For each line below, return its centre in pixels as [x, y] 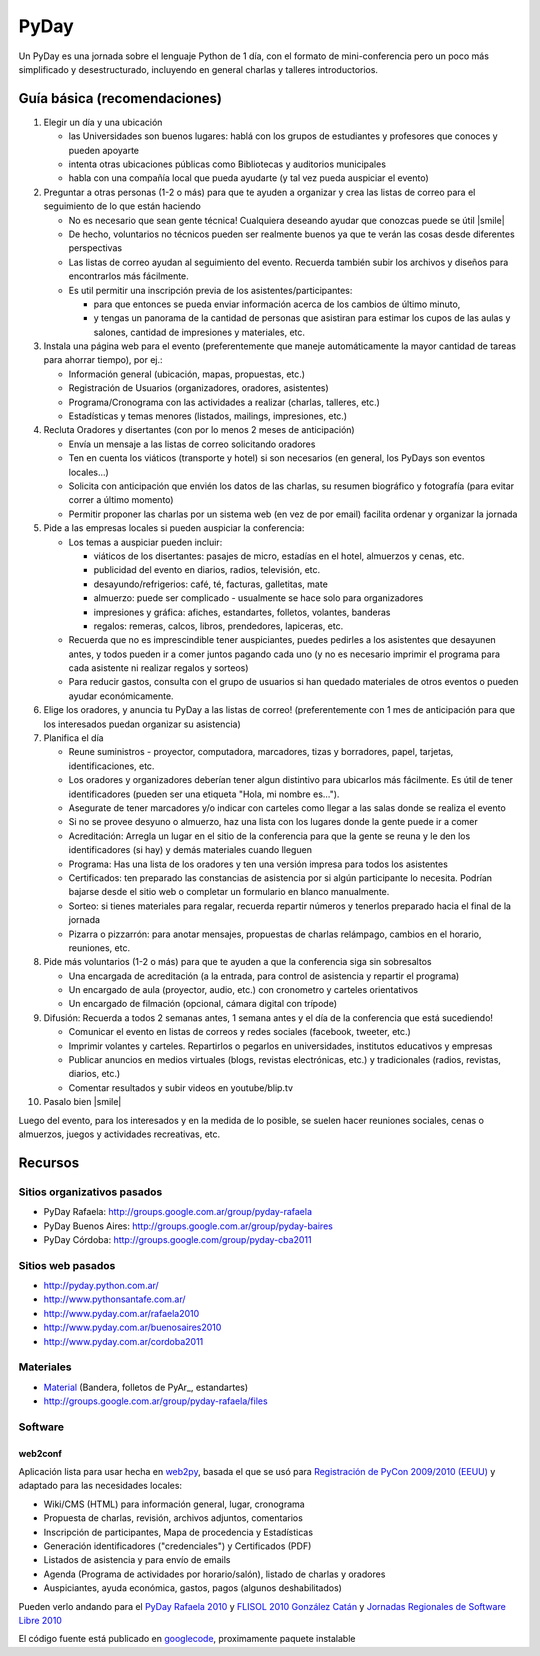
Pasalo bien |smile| [82, 1102]
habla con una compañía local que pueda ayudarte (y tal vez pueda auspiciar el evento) [248, 178]
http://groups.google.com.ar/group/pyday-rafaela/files [156, 1401]
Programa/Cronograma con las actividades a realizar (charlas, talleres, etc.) [224, 402]
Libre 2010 [40, 1620]
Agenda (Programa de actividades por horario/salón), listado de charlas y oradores [214, 1574]
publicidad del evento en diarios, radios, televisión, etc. [207, 570]
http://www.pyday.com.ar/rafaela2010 [121, 1313]
